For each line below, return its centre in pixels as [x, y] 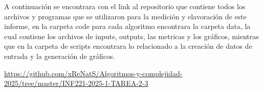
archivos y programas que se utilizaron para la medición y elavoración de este [125, 16]
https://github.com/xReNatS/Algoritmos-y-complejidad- [93, 73]
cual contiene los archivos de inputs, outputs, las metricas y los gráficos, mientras [131, 36]
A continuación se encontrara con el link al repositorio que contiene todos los [125, 6]
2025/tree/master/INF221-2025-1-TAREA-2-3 [76, 83]
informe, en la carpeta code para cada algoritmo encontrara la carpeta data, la [127, 26]
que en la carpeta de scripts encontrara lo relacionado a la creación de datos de [128, 46]
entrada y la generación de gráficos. [60, 56]
